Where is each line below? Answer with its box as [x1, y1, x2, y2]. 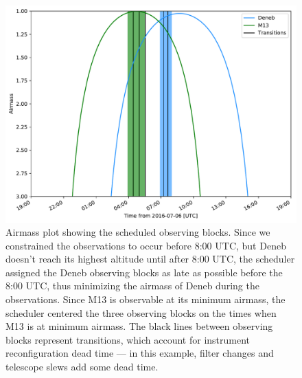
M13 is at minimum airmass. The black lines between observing [5, 319, 273, 333]
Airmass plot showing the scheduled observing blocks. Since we [5, 225, 270, 239]
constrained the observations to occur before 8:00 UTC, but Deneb [5, 238, 286, 252]
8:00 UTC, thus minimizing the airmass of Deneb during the [5, 278, 259, 293]
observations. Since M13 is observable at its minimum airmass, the [5, 292, 286, 307]
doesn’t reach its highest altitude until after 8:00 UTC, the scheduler [5, 252, 295, 266]
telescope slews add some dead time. [5, 359, 159, 374]
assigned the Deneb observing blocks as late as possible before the [5, 265, 283, 279]
